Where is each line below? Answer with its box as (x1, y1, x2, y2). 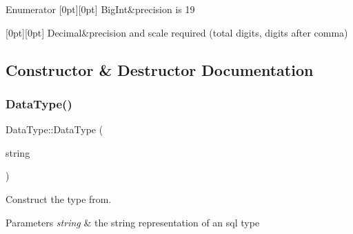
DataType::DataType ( (6, 122, 103, 137)
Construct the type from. (6, 191, 112, 206)
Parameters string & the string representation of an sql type (6, 215, 260, 229)
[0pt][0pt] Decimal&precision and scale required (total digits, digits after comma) (6, 25, 348, 39)
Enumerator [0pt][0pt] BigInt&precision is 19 (6, 2, 195, 16)
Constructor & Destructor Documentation (6, 59, 314, 80)
